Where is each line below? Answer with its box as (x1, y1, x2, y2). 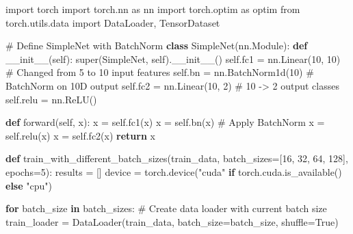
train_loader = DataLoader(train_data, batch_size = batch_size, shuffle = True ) (5, 214, 339, 229)
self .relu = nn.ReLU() (5, 92, 97, 106)
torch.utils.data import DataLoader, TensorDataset (5, 15, 220, 29)
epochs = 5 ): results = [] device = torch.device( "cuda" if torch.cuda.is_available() (5, 164, 342, 179)
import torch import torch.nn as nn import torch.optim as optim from (5, 2, 300, 16)
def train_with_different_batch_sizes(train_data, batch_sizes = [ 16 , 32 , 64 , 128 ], (5, 151, 348, 166)
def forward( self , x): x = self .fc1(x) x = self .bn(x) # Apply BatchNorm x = (5, 115, 325, 129)
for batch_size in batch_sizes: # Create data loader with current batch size (5, 201, 327, 216)
